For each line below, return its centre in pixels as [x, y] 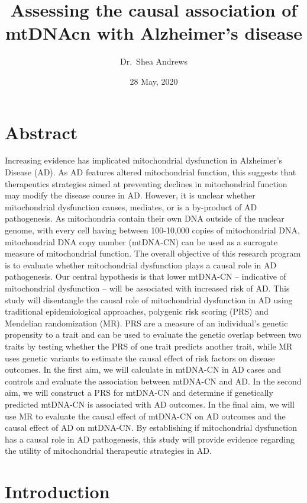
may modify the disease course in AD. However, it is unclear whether [130, 195]
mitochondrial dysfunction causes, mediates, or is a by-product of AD [131, 206]
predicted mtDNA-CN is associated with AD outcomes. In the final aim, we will [150, 404]
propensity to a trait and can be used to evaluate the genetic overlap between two [153, 334]
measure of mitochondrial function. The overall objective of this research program [153, 253]
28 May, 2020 [154, 81]
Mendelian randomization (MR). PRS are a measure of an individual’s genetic [146, 323]
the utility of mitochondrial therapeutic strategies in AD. [108, 451]
